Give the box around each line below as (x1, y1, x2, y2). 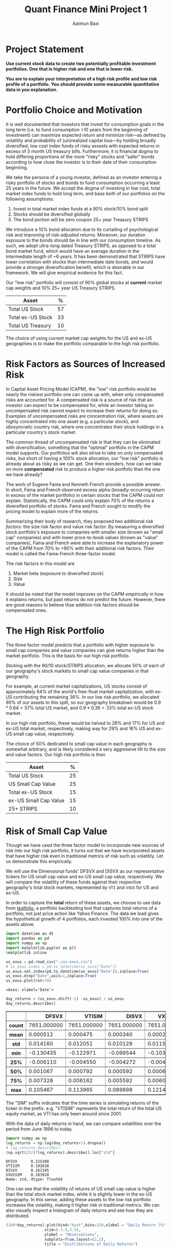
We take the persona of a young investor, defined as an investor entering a (6, 174, 162, 180)
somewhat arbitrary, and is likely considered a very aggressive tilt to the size (6, 746, 166, 752)
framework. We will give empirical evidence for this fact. (6, 270, 123, 276)
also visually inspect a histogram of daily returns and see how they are (6, 1207, 153, 1213)
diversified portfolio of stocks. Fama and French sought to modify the (6, 502, 151, 509)
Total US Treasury (8, 322, 51, 329)
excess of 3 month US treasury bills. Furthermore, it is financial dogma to (6, 148, 159, 154)
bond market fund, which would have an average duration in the (6, 248, 140, 254)
